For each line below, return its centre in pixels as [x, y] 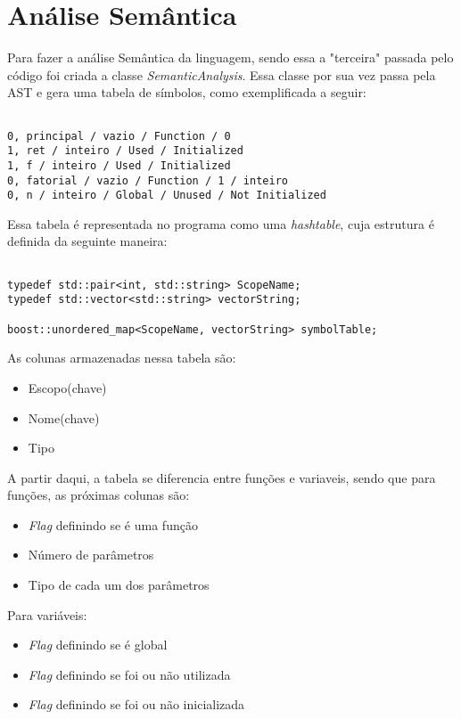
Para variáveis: [47, 614]
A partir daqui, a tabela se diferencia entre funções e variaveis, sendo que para [222, 477]
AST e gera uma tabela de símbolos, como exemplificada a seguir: [187, 92]
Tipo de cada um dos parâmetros [119, 585]
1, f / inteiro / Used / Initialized [119, 165]
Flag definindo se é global [98, 645]
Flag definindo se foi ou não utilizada [129, 674]
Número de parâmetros [91, 555]
